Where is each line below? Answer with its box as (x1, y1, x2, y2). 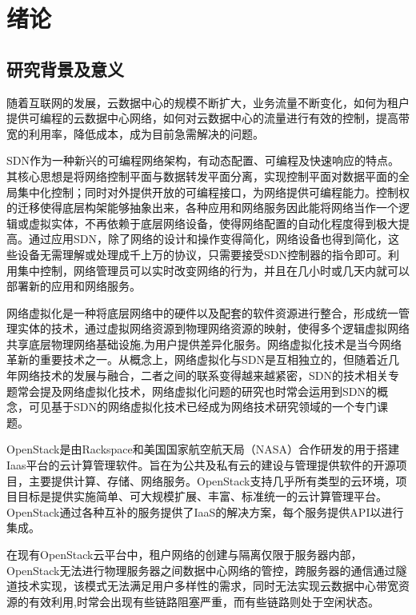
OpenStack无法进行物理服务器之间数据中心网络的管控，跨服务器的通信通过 (6, 561, 396, 578)
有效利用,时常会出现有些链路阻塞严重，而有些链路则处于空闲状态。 (28, 593, 379, 609)
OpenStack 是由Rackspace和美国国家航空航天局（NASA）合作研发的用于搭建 (6, 441, 400, 457)
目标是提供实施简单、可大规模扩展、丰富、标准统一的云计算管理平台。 (17, 488, 387, 505)
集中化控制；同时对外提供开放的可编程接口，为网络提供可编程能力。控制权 (17, 183, 410, 200)
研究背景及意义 (6, 56, 124, 81)
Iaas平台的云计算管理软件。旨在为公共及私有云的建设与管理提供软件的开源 (6, 457, 396, 473)
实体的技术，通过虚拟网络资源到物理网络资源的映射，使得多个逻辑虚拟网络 (17, 320, 410, 337)
